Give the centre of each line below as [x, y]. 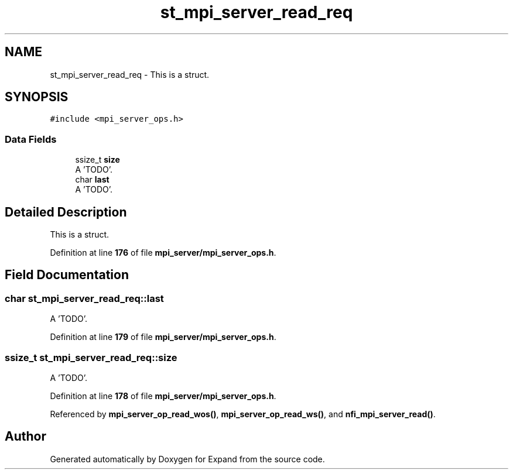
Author [25, 437]
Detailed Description [66, 212]
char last [92, 180]
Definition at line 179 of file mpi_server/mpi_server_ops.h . [163, 337]
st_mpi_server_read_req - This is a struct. [130, 74]
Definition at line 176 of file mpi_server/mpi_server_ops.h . [163, 253]
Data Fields [31, 139]
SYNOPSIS [37, 97]
